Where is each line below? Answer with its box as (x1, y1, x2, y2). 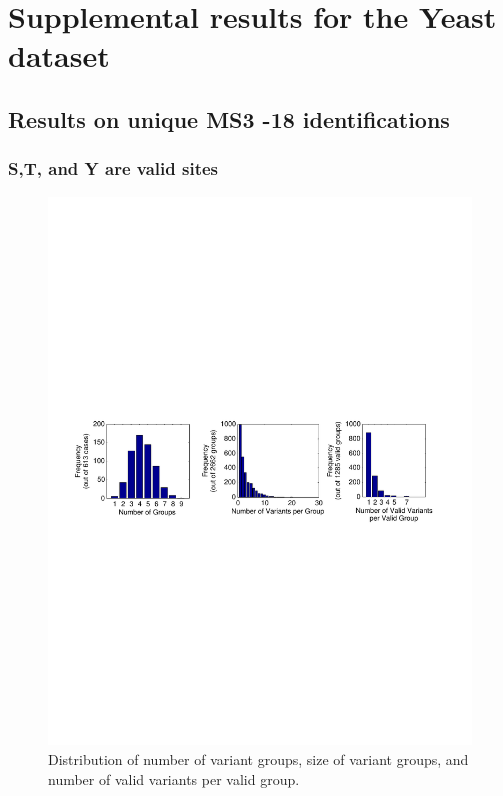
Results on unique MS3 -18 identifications (8, 103, 450, 134)
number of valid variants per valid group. (48, 768, 300, 789)
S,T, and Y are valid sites (8, 156, 219, 181)
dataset (8, 35, 110, 76)
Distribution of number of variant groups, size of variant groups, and (48, 749, 469, 770)
